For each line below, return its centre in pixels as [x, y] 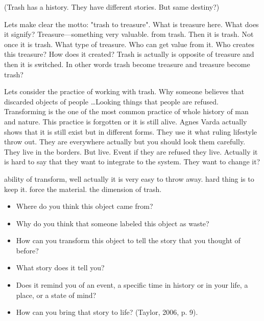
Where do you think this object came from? [85, 206]
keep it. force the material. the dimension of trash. [83, 189]
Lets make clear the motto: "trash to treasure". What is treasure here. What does [131, 24]
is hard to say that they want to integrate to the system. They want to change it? [132, 162]
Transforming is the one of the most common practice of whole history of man [126, 111]
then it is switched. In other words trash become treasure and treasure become [127, 64]
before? [27, 250]
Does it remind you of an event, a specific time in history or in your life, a [132, 285]
